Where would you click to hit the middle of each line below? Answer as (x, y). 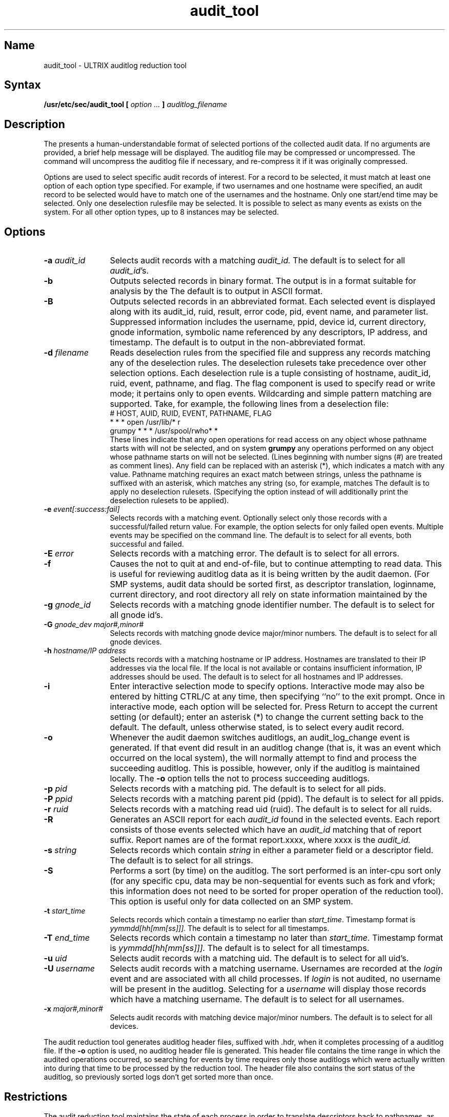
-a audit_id (65, 261)
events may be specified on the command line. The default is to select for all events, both (261, 535)
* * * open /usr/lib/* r (145, 422)
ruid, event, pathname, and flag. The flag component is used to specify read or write (272, 384)
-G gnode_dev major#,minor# (94, 625)
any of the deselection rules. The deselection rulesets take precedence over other (268, 363)
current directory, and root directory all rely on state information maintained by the (269, 595)
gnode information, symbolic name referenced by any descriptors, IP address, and (269, 332)
